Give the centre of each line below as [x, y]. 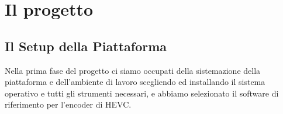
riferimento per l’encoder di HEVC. [68, 104]
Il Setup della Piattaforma [86, 46]
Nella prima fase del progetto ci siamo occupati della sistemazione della [133, 70]
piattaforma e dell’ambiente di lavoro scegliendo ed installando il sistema [135, 82]
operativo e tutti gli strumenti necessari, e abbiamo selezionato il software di [142, 93]
